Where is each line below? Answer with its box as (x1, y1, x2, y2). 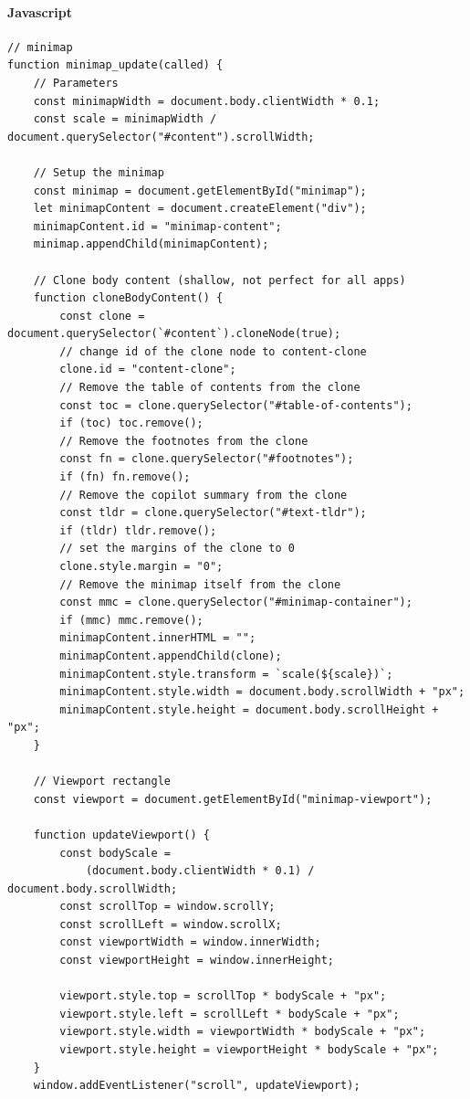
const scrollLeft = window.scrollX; (59, 917, 282, 931)
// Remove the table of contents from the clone (59, 381, 360, 395)
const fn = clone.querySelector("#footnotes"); (59, 452, 354, 466)
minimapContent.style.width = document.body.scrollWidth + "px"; (59, 685, 465, 699)
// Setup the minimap (33, 165, 164, 179)
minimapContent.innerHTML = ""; (59, 631, 256, 645)
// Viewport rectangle (33, 775, 171, 788)
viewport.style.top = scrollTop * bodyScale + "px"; (59, 989, 387, 1003)
